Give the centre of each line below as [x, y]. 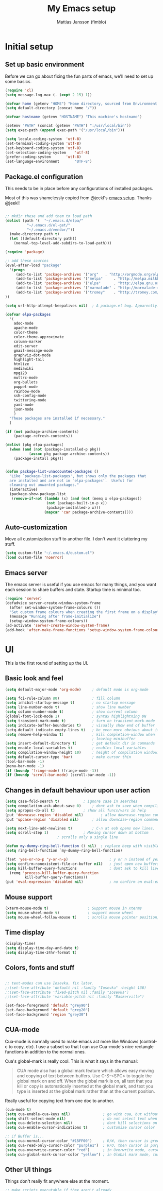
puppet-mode [26, 387]
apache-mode [26, 328]
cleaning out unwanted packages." [44, 485]
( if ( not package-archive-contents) [42, 432]
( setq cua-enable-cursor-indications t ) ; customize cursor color [80, 1128]
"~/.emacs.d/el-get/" [48, 225]
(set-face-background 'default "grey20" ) [48, 1010]
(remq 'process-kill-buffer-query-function [54, 873]
